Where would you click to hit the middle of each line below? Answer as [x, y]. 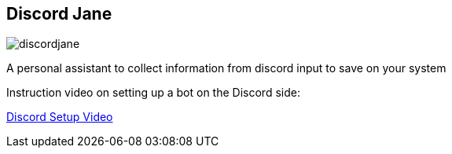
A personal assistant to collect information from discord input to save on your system [226, 68]
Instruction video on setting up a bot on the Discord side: [153, 93]
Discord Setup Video [60, 117]
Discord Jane [59, 14]
